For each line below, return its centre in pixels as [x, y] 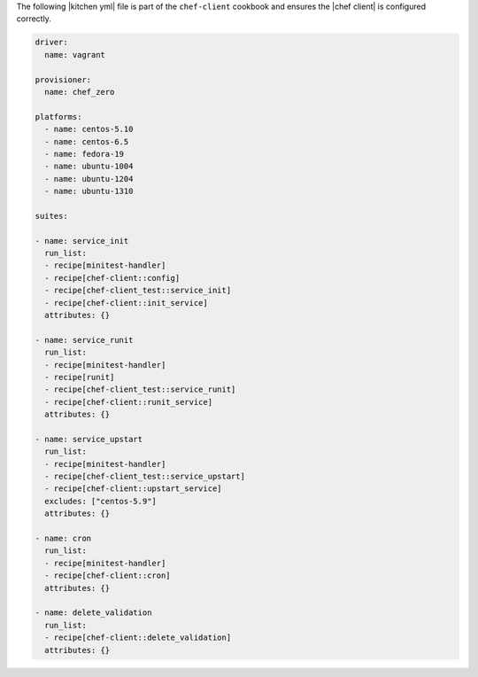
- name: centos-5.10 [89, 129]
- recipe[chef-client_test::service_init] [138, 291]
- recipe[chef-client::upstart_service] [133, 489]
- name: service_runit [84, 340]
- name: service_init [82, 241]
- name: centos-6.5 [87, 141]
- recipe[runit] [80, 377]
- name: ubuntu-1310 [89, 191]
